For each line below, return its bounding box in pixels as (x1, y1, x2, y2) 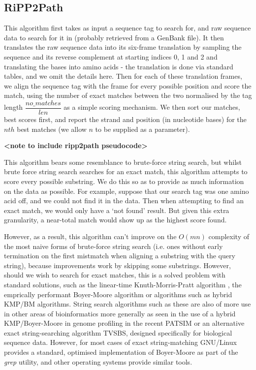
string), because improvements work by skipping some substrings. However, (4, 260, 231, 270)
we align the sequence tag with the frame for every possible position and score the (4, 80, 252, 91)
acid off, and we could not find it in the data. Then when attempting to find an (4, 195, 244, 206)
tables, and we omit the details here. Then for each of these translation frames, (4, 71, 242, 81)
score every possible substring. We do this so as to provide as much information (4, 176, 244, 186)
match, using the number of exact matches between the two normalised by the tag (4, 90, 252, 100)
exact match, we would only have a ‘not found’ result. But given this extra (4, 205, 229, 215)
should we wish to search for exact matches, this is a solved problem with (4, 270, 225, 280)
